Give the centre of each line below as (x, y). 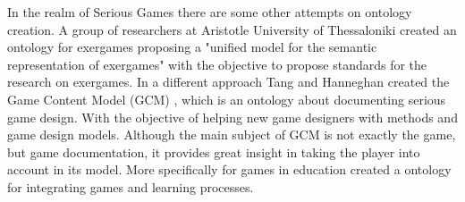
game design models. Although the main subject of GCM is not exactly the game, (232, 135)
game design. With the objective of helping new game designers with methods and (232, 117)
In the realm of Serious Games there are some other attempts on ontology (210, 12)
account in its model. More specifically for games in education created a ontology (229, 169)
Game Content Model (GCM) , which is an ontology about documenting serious (227, 99)
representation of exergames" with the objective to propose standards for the (217, 64)
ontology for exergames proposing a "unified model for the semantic (192, 47)
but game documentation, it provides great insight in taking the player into (214, 151)
